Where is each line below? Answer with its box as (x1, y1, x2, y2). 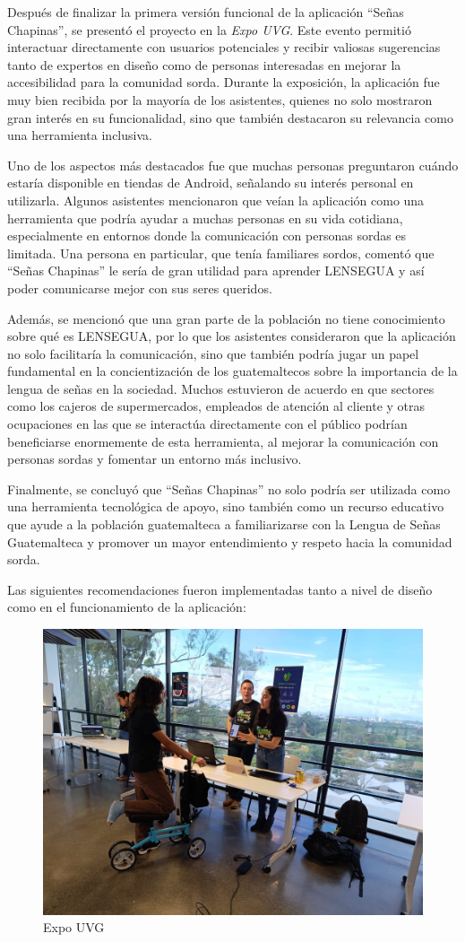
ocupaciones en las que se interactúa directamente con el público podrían (7, 414, 408, 433)
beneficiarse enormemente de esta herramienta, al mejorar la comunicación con (7, 432, 439, 450)
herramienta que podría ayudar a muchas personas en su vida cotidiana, (7, 208, 403, 227)
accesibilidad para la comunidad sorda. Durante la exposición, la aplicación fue (7, 73, 440, 92)
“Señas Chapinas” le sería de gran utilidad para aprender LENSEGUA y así (7, 261, 425, 280)
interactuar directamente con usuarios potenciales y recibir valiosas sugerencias (7, 38, 441, 57)
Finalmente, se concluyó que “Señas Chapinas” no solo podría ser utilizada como (7, 479, 451, 498)
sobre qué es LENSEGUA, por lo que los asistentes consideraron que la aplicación (7, 327, 456, 345)
